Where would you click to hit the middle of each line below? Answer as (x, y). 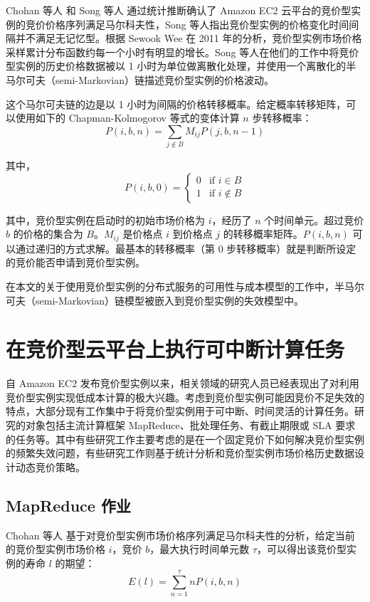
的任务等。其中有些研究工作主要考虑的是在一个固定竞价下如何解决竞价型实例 (185, 439)
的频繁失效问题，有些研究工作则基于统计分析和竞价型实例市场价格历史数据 (180, 453)
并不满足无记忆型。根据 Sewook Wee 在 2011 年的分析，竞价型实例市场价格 (189, 38)
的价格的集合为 (48, 234)
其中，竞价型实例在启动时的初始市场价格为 (105, 220)
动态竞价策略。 (50, 466)
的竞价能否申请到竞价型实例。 (75, 262)
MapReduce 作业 (68, 505)
